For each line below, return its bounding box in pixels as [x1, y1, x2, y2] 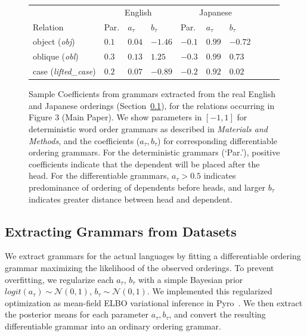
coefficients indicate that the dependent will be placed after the [29, 157, 260, 170]
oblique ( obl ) [33, 50, 79, 63]
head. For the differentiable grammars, [29, 169, 169, 182]
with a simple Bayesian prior [138, 273, 243, 285]
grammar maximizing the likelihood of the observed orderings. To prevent [5, 261, 274, 273]
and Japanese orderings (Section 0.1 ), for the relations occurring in [29, 99, 275, 111]
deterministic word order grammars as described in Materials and [29, 123, 268, 135]
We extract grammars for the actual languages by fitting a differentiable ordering [5, 250, 301, 262]
